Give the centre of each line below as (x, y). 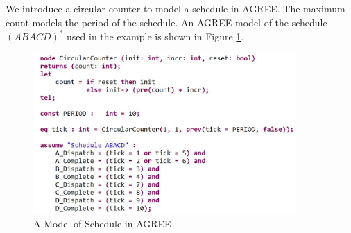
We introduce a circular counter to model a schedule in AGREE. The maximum (175, 8)
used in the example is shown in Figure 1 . (155, 36)
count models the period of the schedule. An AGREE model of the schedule (166, 22)
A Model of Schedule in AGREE (102, 223)
